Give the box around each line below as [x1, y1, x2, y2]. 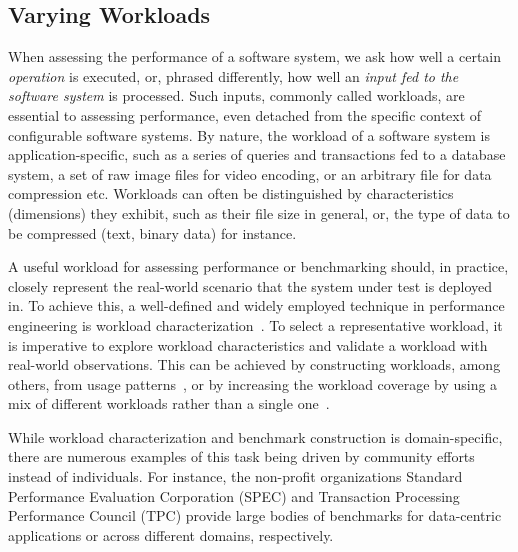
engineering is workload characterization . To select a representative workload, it [8, 314, 503, 335]
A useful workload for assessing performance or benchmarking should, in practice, [8, 256, 509, 277]
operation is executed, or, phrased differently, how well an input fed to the [8, 65, 459, 86]
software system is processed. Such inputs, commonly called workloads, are [8, 85, 465, 106]
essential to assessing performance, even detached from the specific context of [8, 104, 482, 125]
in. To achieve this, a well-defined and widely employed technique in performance [8, 295, 505, 316]
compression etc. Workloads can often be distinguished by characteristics [8, 183, 454, 204]
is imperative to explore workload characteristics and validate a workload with [8, 334, 488, 355]
